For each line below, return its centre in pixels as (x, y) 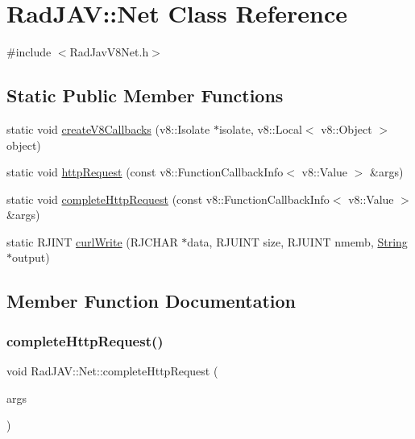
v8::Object (347, 128)
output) (31, 257)
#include (29, 52)
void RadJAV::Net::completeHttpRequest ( (112, 371)
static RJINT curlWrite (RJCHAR (92, 241)
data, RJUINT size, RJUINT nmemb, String (297, 241)
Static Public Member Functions (145, 95)
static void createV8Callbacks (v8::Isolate (108, 128)
